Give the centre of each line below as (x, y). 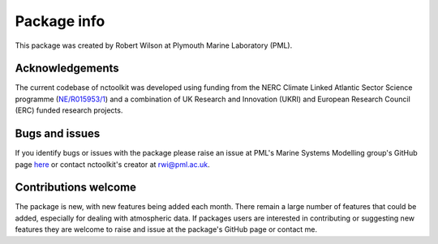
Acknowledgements (67, 68)
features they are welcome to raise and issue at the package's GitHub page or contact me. (166, 229)
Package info (60, 21)
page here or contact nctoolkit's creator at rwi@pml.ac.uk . (112, 164)
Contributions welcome (76, 188)
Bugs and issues (58, 134)
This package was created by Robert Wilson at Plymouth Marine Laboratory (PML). (154, 45)
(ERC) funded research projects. (69, 110)
